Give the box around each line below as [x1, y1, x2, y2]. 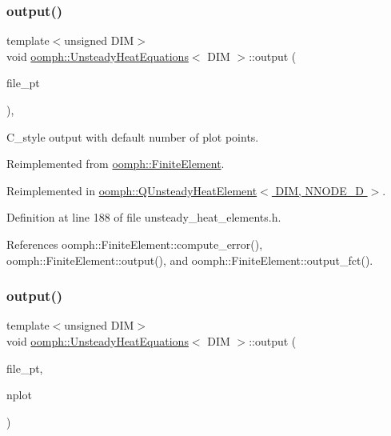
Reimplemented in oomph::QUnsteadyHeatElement [6, 182, 257, 198]
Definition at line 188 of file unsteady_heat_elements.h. [6, 209, 281, 226]
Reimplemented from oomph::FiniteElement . [6, 155, 225, 172]
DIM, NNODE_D [275, 182, 364, 198]
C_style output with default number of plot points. [6, 128, 259, 145]
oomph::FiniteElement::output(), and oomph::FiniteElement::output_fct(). [6, 251, 373, 268]
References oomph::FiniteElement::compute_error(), [6, 235, 263, 252]
